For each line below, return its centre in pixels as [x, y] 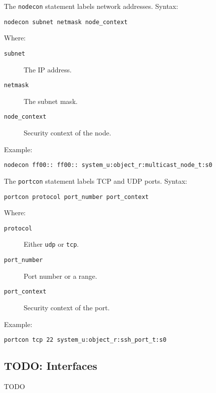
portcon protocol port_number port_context [76, 197]
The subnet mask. [51, 101]
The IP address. [48, 69]
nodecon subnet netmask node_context [66, 22]
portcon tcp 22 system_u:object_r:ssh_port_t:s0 [85, 340]
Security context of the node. [68, 133]
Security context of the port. [67, 308]
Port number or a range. [60, 276]
